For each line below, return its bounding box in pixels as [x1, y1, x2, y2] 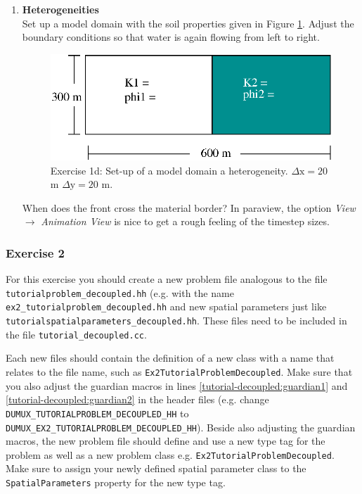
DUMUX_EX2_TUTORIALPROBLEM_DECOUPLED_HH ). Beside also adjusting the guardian [6, 419, 356, 434]
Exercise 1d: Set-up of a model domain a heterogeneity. [50, 163, 288, 177]
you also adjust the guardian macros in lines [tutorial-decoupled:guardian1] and [6, 378, 348, 393]
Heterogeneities [22, 2, 99, 16]
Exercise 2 [6, 243, 65, 261]
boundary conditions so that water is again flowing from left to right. [22, 30, 320, 44]
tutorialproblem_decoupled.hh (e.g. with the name [6, 285, 234, 300]
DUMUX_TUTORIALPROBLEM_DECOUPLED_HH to [6, 405, 189, 420]
